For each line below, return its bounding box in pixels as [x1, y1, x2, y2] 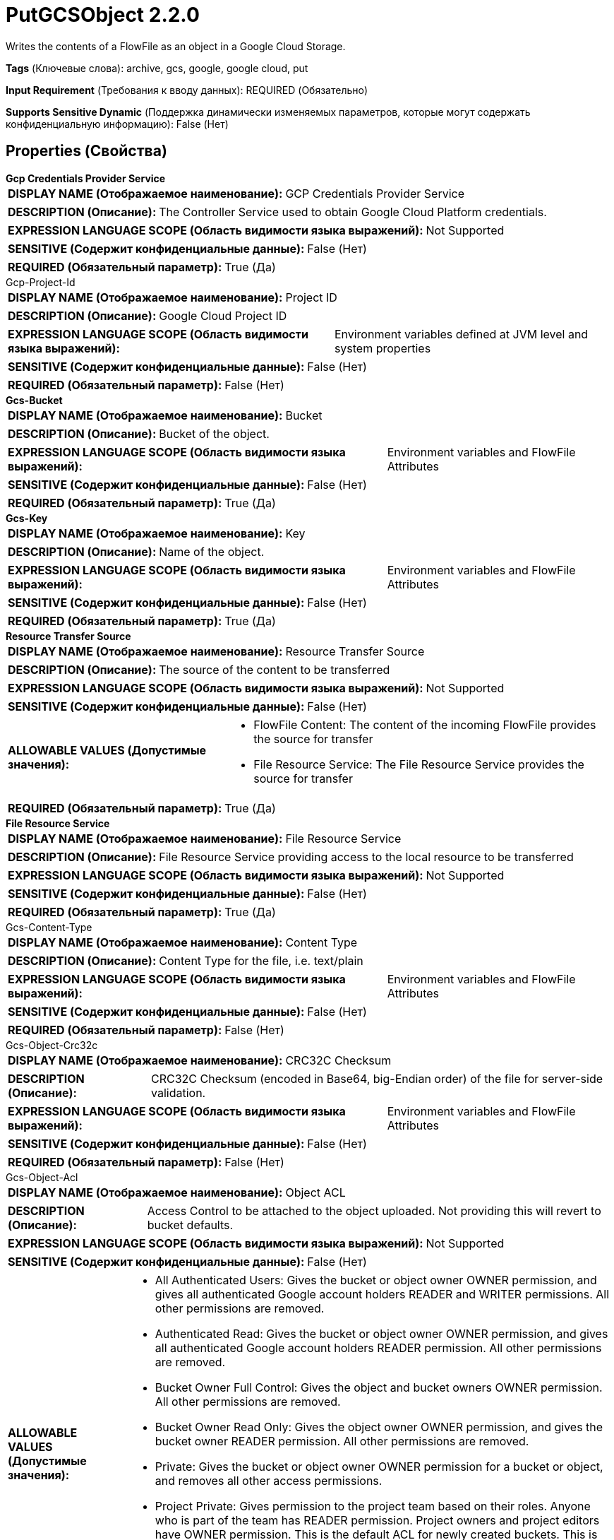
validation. [151, 1085, 206, 1100]
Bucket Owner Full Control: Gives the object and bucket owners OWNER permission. [155, 1380, 603, 1394]
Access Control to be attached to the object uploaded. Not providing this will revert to [147, 1203, 601, 1218]
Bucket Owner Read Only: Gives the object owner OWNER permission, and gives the [155, 1419, 603, 1434]
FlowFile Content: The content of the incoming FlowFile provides [253, 717, 596, 732]
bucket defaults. [147, 1217, 234, 1232]
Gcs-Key [6, 511, 48, 524]
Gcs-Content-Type [6, 920, 92, 933]
